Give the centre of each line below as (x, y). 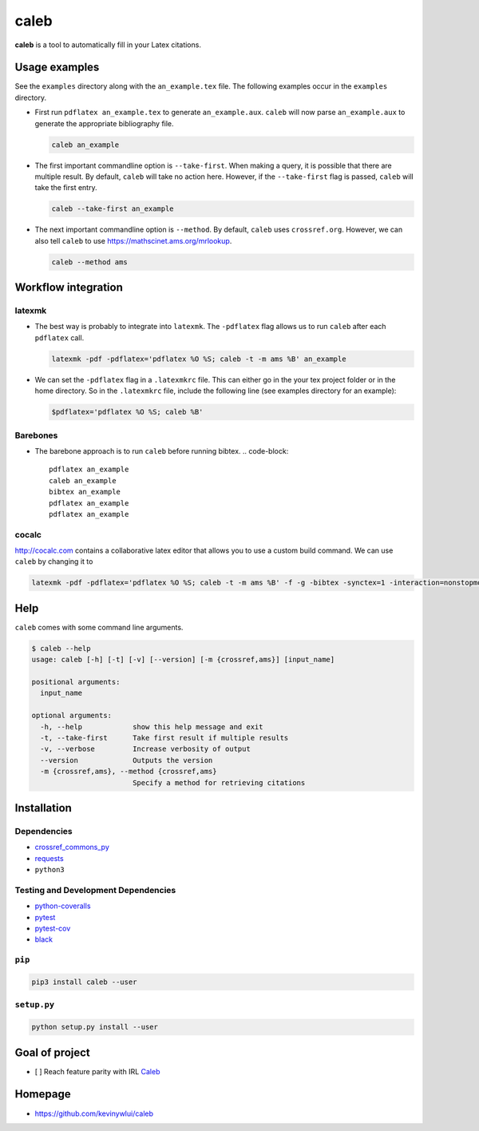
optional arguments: (71, 716)
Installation (43, 808)
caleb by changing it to (54, 562)
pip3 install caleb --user (84, 982)
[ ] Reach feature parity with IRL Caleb (97, 1071)
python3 (50, 870)
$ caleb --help (61, 648)
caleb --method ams (89, 262)
